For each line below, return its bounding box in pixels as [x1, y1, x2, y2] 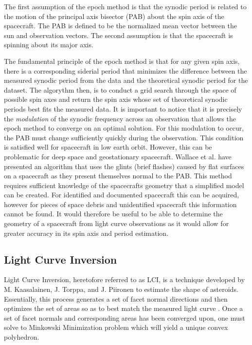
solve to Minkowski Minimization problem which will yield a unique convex [4, 322, 228, 332]
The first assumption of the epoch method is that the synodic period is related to [4, 1, 247, 11]
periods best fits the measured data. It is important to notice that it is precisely [4, 103, 242, 114]
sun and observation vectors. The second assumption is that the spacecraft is [4, 30, 233, 40]
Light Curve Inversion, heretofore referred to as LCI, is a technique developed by [4, 274, 245, 285]
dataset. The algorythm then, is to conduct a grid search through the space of [4, 84, 236, 95]
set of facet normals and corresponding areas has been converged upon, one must [4, 312, 245, 323]
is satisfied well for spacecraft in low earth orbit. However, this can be [4, 142, 212, 152]
